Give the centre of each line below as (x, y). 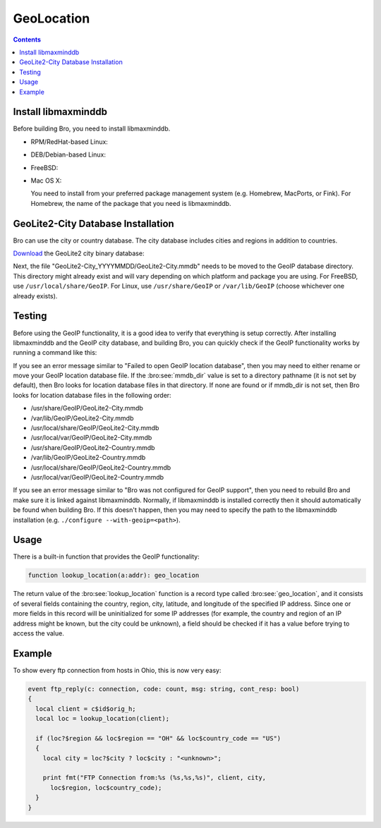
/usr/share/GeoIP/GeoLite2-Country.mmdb (93, 447)
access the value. (39, 633)
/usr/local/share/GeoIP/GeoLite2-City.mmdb (95, 428)
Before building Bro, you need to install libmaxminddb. (92, 129)
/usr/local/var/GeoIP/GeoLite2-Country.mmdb (97, 477)
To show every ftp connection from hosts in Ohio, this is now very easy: (117, 670)
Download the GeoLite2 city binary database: (79, 253)
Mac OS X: (46, 181)
